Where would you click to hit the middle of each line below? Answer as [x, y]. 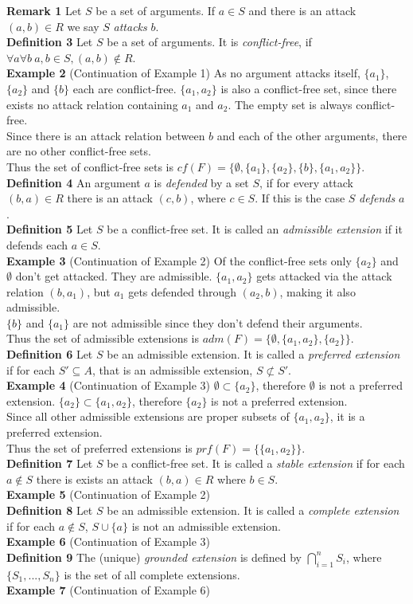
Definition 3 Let [50, 42]
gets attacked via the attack [324, 276]
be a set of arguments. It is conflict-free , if [209, 42]
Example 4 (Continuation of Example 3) [108, 385]
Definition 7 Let [50, 463]
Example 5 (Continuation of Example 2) [108, 494]
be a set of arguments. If [156, 10]
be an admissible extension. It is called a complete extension [253, 510]
